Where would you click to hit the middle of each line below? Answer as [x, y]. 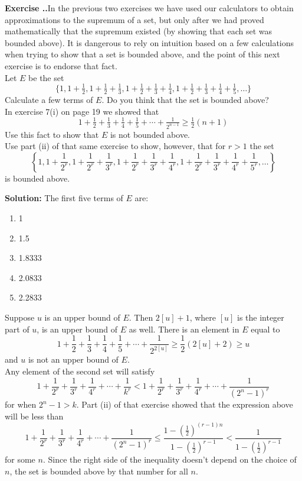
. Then [141, 317]
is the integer [260, 317]
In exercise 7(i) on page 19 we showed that [82, 111]
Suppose [20, 317]
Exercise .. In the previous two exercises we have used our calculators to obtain [149, 8]
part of [17, 329]
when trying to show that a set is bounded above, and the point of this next [142, 54]
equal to [265, 329]
